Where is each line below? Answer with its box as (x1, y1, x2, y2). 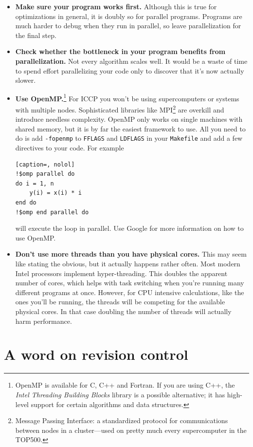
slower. (15, 75, 36, 85)
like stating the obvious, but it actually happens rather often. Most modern (15, 259, 240, 269)
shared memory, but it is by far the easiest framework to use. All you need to (15, 123, 246, 133)
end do (15, 199, 36, 206)
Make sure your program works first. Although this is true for (15, 1, 217, 11)
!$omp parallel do (15, 170, 75, 178)
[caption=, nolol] (15, 161, 75, 168)
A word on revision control (4, 344, 188, 364)
